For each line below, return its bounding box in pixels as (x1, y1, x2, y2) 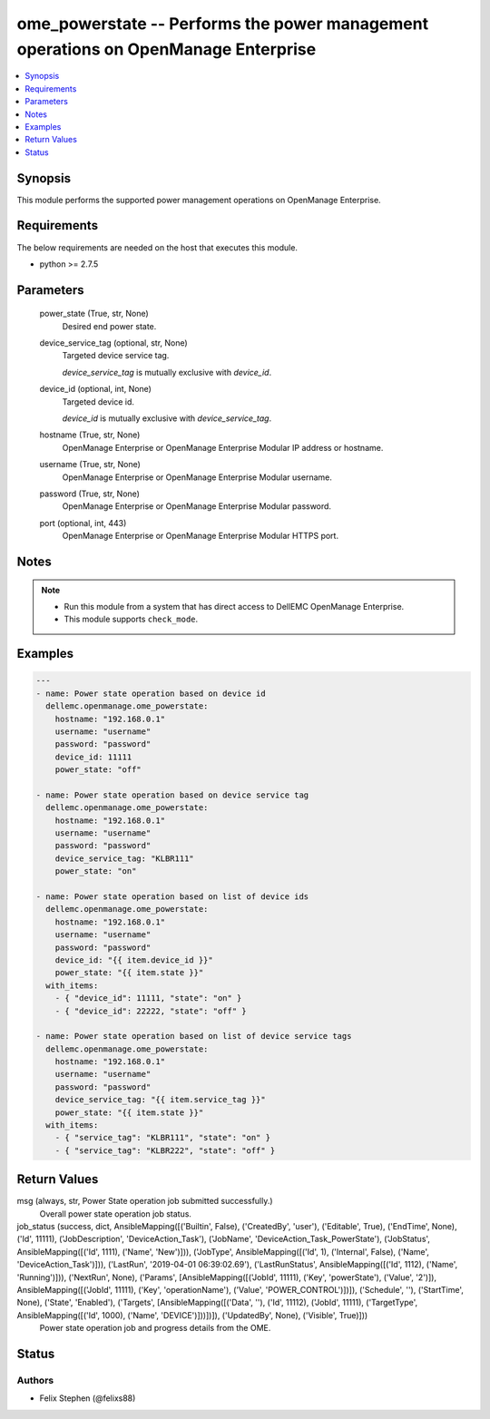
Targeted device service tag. (62, 350, 170, 361)
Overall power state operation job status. (39, 1208, 192, 1219)
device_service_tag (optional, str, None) (39, 338, 188, 348)
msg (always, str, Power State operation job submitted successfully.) (16, 1196, 273, 1207)
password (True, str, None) (39, 488, 141, 499)
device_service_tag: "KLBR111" (54, 853, 194, 864)
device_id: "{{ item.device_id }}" (54, 954, 213, 965)
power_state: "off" (54, 765, 142, 775)
